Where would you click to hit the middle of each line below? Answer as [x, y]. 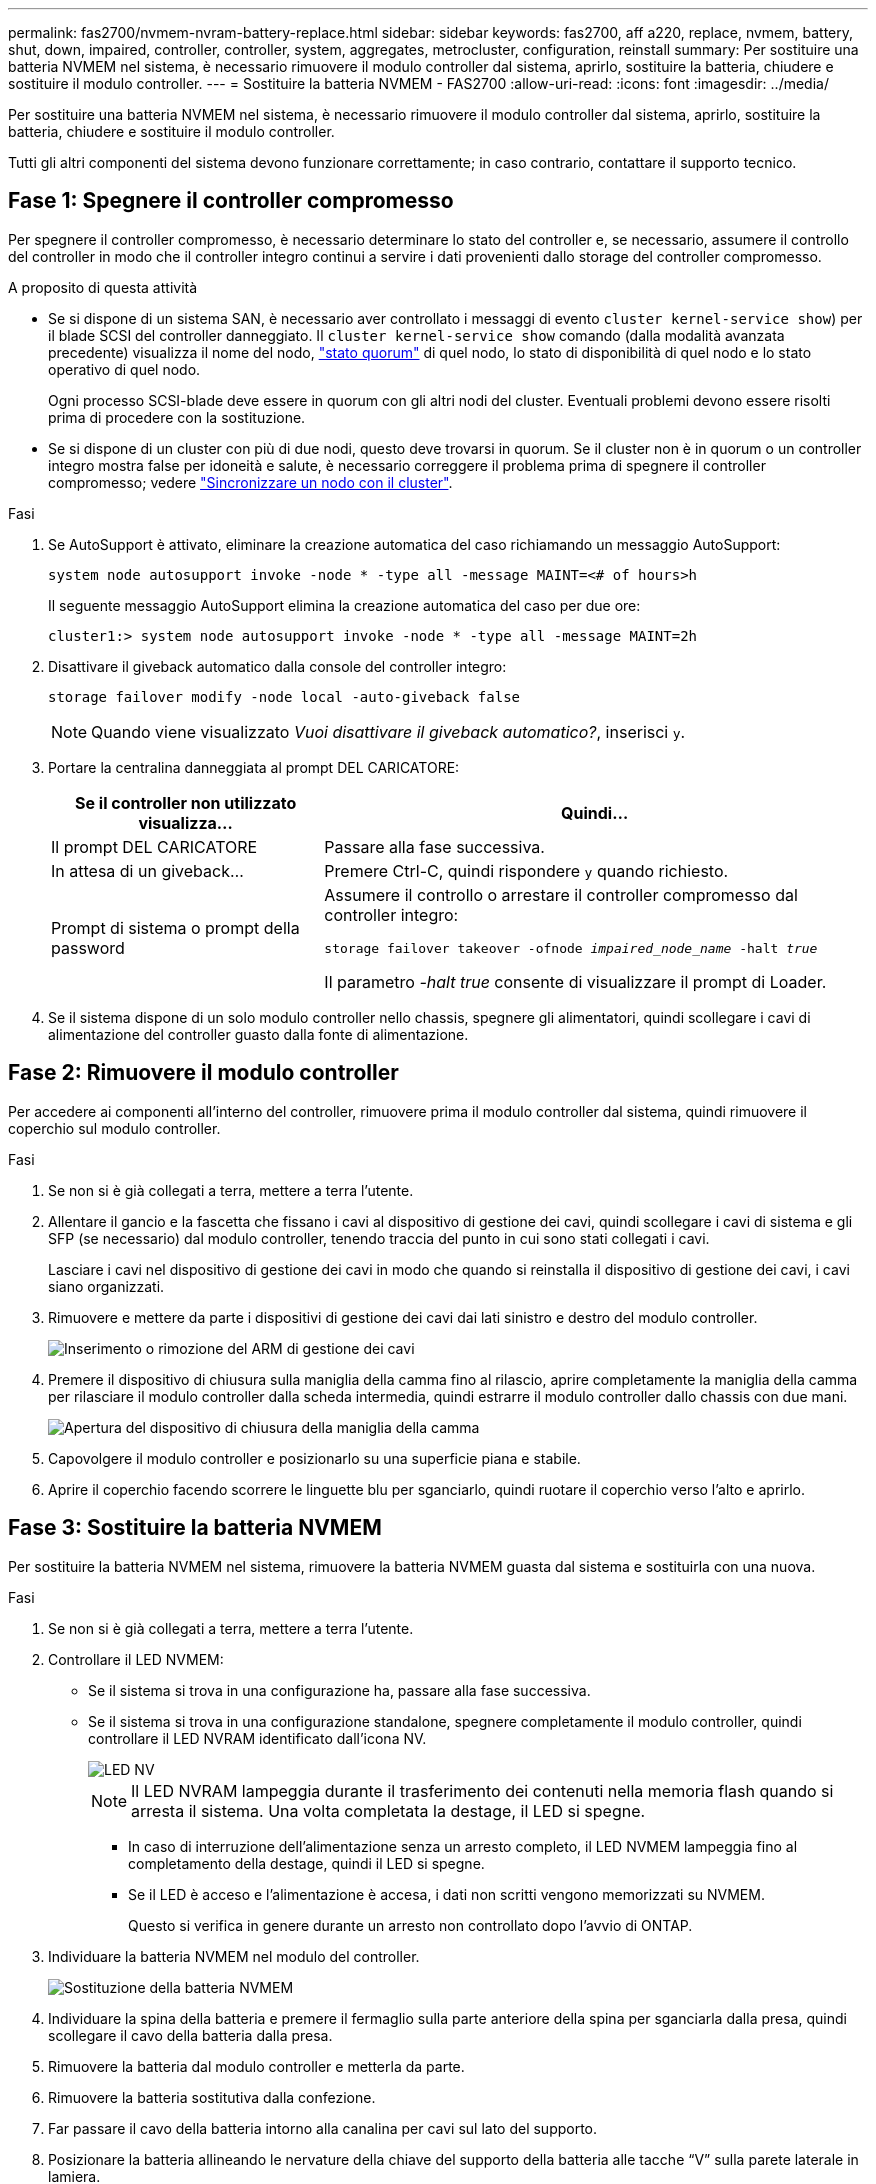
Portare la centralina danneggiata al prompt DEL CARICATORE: [254, 767]
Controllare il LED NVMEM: [136, 1659]
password [88, 948]
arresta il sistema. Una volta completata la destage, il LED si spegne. [388, 1810]
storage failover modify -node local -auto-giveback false [284, 696]
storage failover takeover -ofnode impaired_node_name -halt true [571, 948]
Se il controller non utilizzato [186, 802]
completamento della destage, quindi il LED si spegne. [306, 1863]
